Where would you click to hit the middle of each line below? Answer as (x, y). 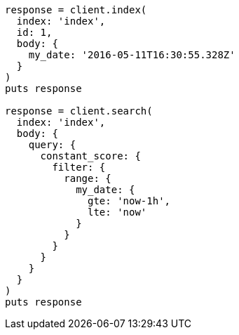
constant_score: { (90, 156)
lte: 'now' (117, 212)
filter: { (79, 167)
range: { (88, 178)
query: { (52, 145)
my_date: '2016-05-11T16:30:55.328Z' (132, 55)
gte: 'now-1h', (129, 201)
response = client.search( (79, 111)
